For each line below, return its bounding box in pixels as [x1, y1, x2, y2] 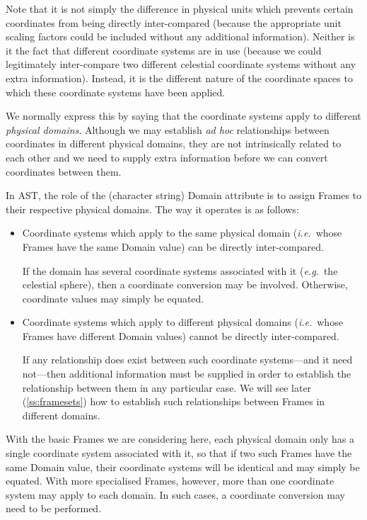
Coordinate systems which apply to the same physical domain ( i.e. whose [22, 225, 342, 240]
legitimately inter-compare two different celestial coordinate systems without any [6, 57, 356, 72]
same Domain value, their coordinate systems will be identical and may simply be [6, 459, 360, 474]
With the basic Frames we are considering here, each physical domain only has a [6, 431, 355, 446]
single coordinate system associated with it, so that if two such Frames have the [6, 446, 352, 460]
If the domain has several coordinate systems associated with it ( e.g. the [22, 263, 338, 278]
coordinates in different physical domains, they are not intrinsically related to [6, 136, 342, 151]
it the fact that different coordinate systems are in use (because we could [6, 43, 322, 57]
